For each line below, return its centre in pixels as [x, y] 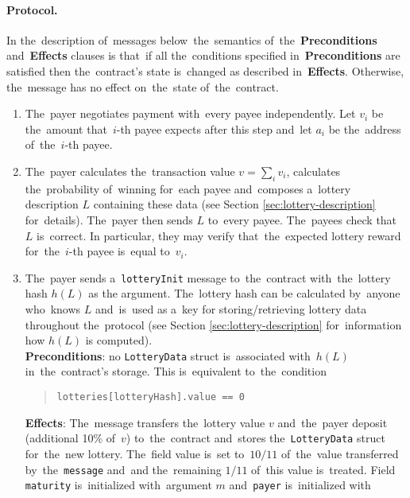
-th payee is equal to [119, 251]
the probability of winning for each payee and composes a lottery [188, 188]
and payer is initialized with [300, 485]
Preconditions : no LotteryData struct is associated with [168, 355]
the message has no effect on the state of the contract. [143, 86]
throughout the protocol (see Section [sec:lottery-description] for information [213, 324]
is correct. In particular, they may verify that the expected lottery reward [219, 235]
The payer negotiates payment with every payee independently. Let [190, 113]
